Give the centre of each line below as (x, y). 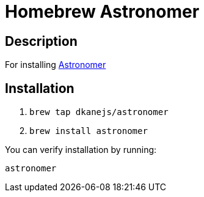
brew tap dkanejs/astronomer (99, 112)
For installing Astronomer (56, 65)
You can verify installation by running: (81, 150)
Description (41, 41)
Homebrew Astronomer (102, 12)
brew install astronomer (89, 131)
